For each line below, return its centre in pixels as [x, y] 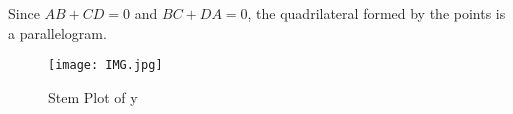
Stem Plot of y [93, 96]
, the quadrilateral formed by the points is [376, 13]
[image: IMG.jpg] [105, 65]
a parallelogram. [57, 32]
